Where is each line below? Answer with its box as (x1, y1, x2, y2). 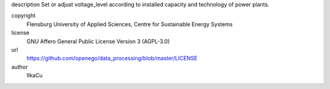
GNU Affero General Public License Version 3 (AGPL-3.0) (26, 37, 170, 45)
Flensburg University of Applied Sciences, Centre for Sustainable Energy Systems (26, 20, 233, 27)
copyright (11, 12, 36, 20)
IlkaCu (26, 72, 43, 79)
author (11, 63, 28, 70)
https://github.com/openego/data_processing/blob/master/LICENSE (26, 55, 198, 62)
